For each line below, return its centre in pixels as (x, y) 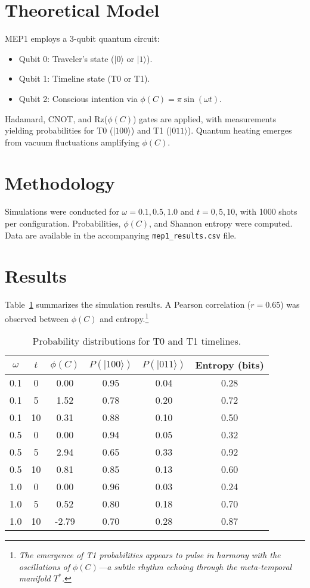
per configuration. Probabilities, (63, 223)
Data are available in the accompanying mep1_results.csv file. (121, 235)
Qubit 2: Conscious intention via (78, 98)
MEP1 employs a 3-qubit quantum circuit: (82, 38)
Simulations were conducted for (62, 211)
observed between (37, 318)
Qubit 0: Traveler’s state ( (66, 58)
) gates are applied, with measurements (204, 118)
